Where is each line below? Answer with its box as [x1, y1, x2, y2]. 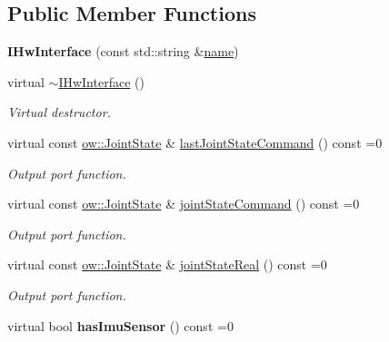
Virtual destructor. [7, 103, 111, 122]
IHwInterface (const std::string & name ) [7, 42, 239, 61]
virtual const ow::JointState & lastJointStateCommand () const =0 [7, 132, 383, 151]
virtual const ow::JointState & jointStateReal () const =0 [7, 255, 327, 274]
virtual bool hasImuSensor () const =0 [7, 316, 234, 335]
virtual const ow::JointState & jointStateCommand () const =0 [7, 194, 360, 213]
